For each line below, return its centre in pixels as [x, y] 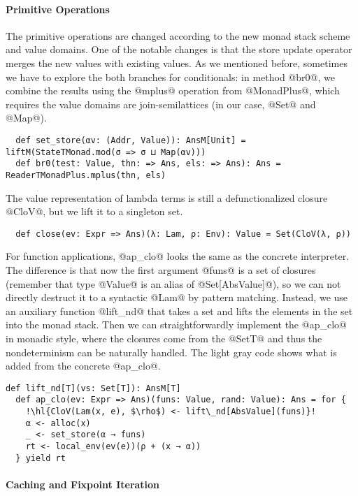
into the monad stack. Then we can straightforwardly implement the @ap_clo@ [176, 324]
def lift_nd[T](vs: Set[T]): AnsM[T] [93, 388]
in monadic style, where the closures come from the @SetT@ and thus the [164, 338]
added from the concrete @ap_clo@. [83, 366]
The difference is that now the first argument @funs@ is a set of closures [161, 270]
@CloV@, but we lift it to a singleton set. [94, 211]
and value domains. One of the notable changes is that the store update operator [179, 49]
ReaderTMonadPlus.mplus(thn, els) [86, 175]
